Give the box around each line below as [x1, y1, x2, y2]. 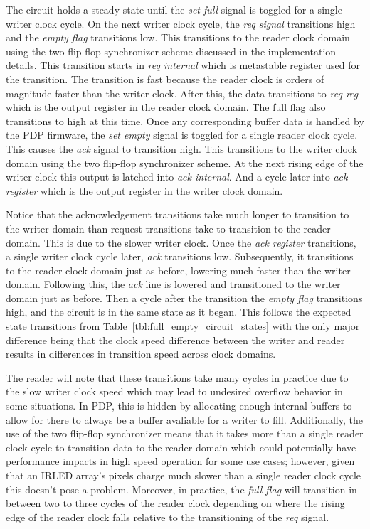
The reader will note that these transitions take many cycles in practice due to [6, 370, 349, 385]
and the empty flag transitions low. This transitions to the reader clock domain [6, 30, 350, 45]
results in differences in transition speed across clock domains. [6, 346, 276, 361]
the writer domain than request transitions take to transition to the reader [6, 220, 331, 235]
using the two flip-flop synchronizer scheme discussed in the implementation [6, 43, 337, 58]
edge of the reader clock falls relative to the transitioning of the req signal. [6, 509, 329, 524]
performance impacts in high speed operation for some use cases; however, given [6, 454, 355, 469]
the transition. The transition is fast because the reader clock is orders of [6, 71, 324, 86]
